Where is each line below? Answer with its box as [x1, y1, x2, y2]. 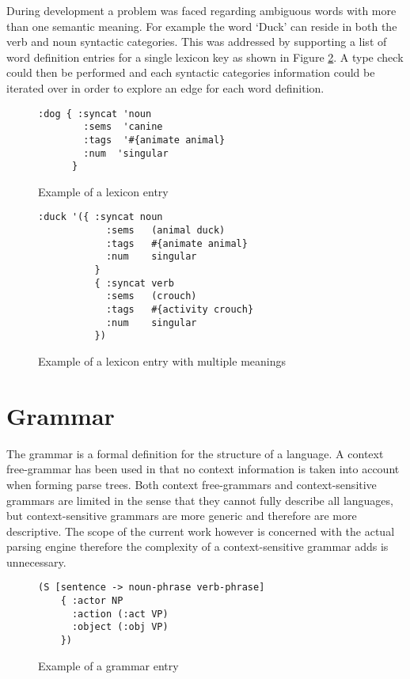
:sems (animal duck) [105, 225, 226, 237]
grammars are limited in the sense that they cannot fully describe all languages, [6, 491, 393, 508]
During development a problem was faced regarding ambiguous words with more [6, 2, 397, 18]
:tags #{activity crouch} [105, 304, 254, 316]
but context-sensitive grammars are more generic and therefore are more [6, 507, 357, 524]
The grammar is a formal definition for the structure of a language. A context [6, 445, 384, 461]
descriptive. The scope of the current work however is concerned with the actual [6, 522, 395, 539]
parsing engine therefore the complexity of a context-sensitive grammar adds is [6, 538, 389, 555]
